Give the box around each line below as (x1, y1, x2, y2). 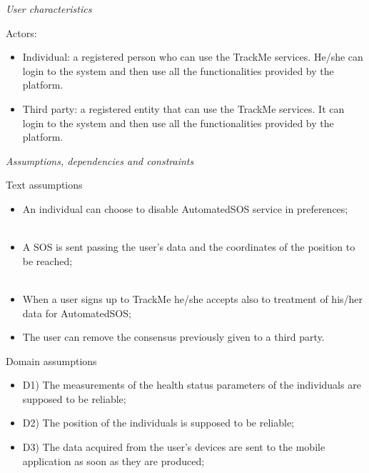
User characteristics (6, 1, 92, 16)
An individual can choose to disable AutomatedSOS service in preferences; (22, 201, 348, 216)
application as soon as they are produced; (22, 453, 205, 468)
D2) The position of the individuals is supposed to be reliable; (22, 415, 295, 430)
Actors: (6, 25, 37, 40)
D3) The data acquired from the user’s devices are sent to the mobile (22, 439, 325, 454)
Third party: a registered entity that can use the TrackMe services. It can (22, 101, 345, 116)
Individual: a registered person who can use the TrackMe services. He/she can (22, 49, 363, 64)
